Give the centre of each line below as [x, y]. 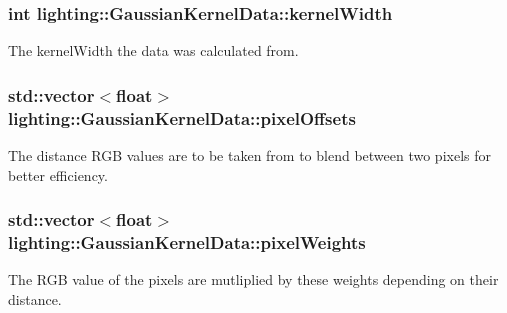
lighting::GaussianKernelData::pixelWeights [187, 241]
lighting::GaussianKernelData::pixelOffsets [182, 117]
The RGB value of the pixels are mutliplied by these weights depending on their [253, 279]
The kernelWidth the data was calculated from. [153, 50]
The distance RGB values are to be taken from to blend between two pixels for [249, 154]
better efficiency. [58, 174]
